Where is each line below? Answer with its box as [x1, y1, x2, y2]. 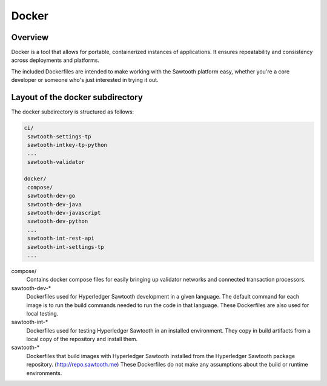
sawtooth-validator [27, 158, 85, 165]
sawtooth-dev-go [27, 192, 76, 200]
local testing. [26, 310, 59, 317]
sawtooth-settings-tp [27, 133, 91, 140]
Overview [11, 32, 49, 42]
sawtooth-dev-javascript [27, 209, 101, 217]
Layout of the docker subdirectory [11, 92, 144, 103]
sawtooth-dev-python [27, 218, 88, 225]
